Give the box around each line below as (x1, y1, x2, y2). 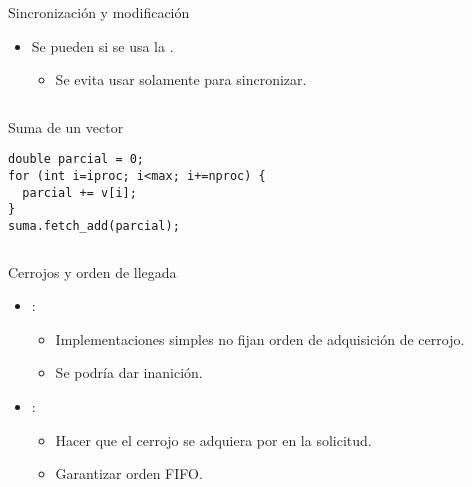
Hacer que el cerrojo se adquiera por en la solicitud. (55, 429, 372, 450)
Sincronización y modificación (8, 2, 190, 22)
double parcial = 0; (8, 152, 145, 167)
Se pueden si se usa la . (31, 35, 174, 56)
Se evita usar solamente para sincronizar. (55, 69, 307, 90)
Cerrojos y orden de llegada (8, 261, 177, 282)
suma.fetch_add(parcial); (8, 219, 180, 233)
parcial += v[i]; (22, 185, 137, 200)
